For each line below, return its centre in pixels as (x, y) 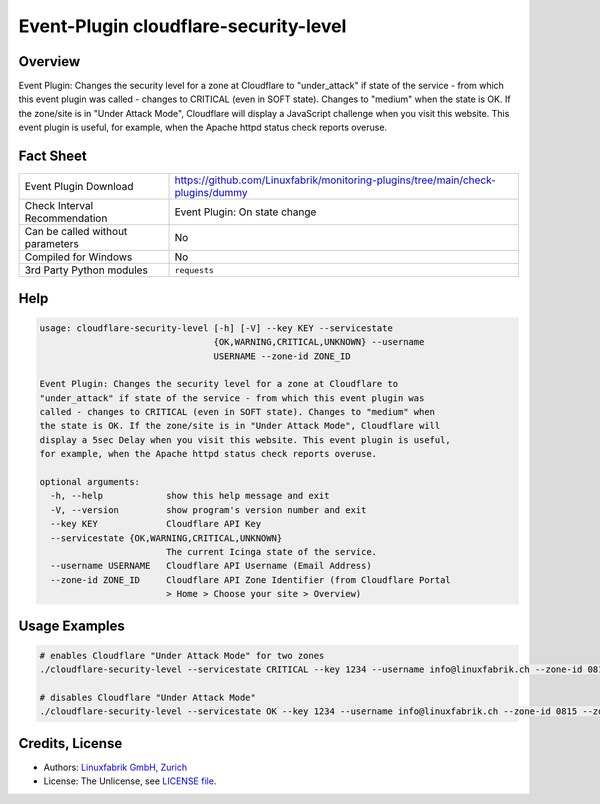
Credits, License (70, 743)
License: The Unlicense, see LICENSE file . (130, 781)
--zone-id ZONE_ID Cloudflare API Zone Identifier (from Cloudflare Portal (251, 579)
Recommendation (66, 218)
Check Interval (59, 206)
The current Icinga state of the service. (271, 551)
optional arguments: (89, 482)
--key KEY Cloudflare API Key (156, 524)
